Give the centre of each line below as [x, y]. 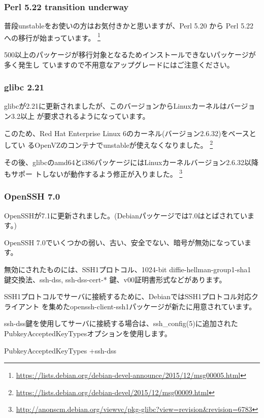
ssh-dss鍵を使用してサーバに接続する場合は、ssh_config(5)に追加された [121, 323]
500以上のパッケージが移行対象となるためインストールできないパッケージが [130, 55]
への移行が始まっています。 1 [52, 37]
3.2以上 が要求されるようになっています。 [80, 116]
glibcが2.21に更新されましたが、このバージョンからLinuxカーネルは [115, 106]
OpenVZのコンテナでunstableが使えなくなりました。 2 [124, 144]
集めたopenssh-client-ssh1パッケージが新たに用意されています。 [153, 306]
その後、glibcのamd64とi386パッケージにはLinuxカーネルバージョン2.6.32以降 [131, 162]
